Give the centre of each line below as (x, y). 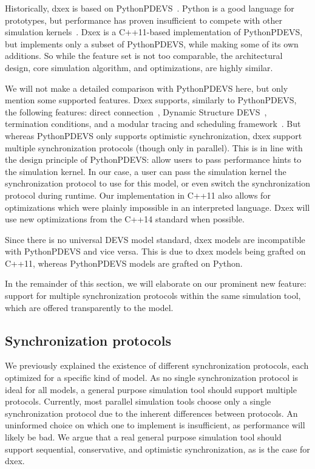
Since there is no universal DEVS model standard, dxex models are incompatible (155, 239)
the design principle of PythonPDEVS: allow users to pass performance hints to (153, 159)
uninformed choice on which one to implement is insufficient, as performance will (155, 425)
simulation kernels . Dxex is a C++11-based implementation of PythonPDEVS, (154, 32)
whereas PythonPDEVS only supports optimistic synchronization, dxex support (154, 135)
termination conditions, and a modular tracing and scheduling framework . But (153, 124)
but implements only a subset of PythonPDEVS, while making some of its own (152, 43)
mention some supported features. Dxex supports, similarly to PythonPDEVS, (151, 100)
